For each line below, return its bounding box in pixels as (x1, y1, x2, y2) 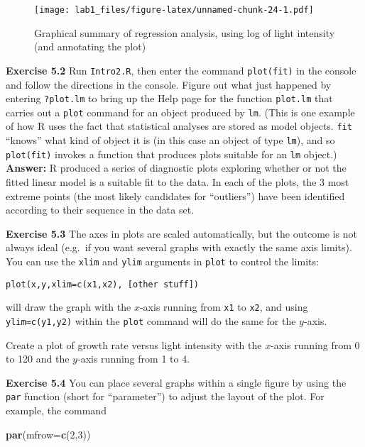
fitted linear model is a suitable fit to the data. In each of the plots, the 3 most (6, 174, 349, 189)
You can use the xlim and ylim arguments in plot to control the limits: (6, 253, 319, 268)
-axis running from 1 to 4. (77, 351, 190, 366)
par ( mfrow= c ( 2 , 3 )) (6, 426, 91, 441)
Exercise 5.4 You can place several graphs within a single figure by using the (6, 375, 347, 390)
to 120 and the (6, 351, 70, 366)
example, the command (6, 403, 107, 417)
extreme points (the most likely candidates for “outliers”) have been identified (6, 188, 345, 203)
